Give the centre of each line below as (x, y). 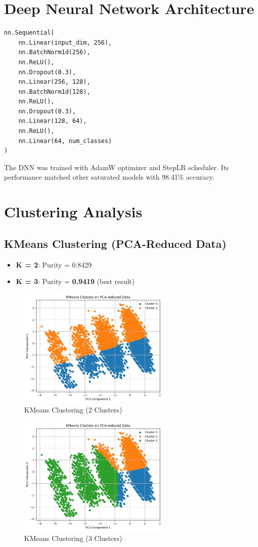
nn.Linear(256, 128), (54, 82)
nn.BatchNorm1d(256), (54, 52)
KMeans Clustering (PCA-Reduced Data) (115, 243)
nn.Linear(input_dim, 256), (65, 42)
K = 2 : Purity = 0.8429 (54, 264)
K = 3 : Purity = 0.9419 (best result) (75, 281)
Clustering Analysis (73, 212)
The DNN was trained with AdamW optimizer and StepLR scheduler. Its (117, 167)
